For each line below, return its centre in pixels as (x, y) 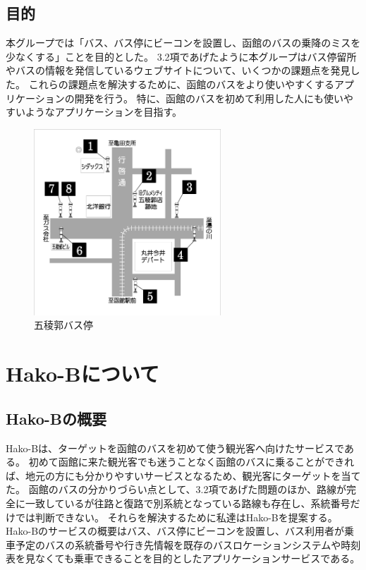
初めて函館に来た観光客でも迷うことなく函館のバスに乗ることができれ (191, 462)
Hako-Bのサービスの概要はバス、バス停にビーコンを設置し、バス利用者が (175, 531)
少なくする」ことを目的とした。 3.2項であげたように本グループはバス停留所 (181, 56)
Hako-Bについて (83, 374)
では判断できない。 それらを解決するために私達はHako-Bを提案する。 (176, 517)
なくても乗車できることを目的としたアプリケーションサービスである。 (197, 558)
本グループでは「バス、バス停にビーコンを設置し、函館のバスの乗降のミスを (183, 43)
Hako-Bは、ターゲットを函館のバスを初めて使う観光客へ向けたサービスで (175, 448)
